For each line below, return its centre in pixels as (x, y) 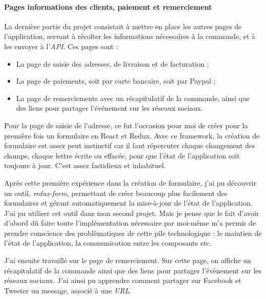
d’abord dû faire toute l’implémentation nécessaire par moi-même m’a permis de (130, 223)
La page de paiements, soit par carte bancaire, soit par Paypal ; (116, 81)
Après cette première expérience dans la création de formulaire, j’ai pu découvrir (130, 182)
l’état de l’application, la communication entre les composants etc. (108, 243)
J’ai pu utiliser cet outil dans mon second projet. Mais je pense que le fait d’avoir (132, 213)
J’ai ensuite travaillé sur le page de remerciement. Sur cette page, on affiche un (128, 260)
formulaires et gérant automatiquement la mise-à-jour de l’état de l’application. (128, 203)
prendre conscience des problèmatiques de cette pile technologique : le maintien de (133, 233)
